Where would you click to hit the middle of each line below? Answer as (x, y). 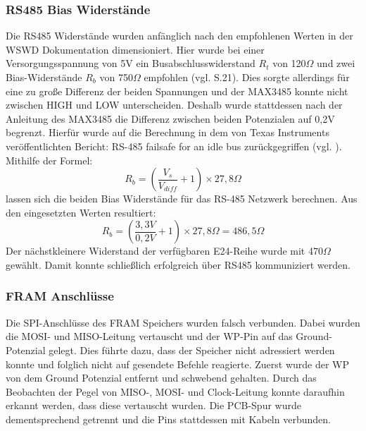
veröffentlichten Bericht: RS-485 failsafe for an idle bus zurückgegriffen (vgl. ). (174, 146)
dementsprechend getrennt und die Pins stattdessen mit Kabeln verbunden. (168, 419)
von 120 (289, 63)
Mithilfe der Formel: (49, 160)
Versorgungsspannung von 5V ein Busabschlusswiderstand (131, 63)
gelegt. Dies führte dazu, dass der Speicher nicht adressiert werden (192, 350)
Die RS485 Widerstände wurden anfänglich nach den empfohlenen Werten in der (179, 36)
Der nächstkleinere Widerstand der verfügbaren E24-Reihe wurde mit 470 (164, 251)
